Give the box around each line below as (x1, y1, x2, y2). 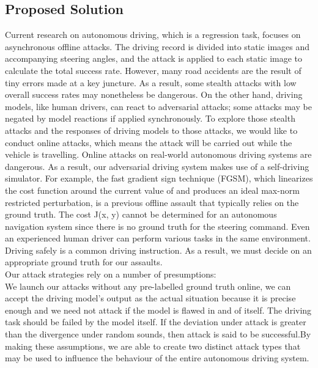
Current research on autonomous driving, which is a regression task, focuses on (5, 28, 301, 41)
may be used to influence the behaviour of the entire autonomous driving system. (5, 351, 309, 364)
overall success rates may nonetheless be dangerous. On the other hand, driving (5, 88, 303, 101)
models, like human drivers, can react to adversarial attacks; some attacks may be (5, 100, 312, 112)
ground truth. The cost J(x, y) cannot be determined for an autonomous (5, 208, 277, 221)
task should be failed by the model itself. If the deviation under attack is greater (5, 315, 306, 328)
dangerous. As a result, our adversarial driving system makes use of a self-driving (5, 160, 309, 172)
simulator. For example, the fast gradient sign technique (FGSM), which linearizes (5, 172, 313, 185)
